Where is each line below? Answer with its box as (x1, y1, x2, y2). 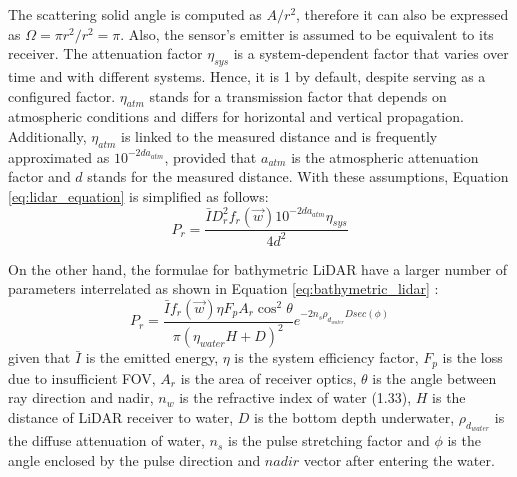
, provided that (164, 146, 257, 167)
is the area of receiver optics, (180, 367, 357, 388)
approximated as (8, 146, 110, 167)
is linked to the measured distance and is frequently (121, 125, 438, 146)
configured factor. (8, 85, 116, 106)
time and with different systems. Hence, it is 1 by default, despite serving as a (8, 65, 486, 86)
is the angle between (372, 367, 497, 388)
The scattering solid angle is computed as (8, 4, 262, 24)
